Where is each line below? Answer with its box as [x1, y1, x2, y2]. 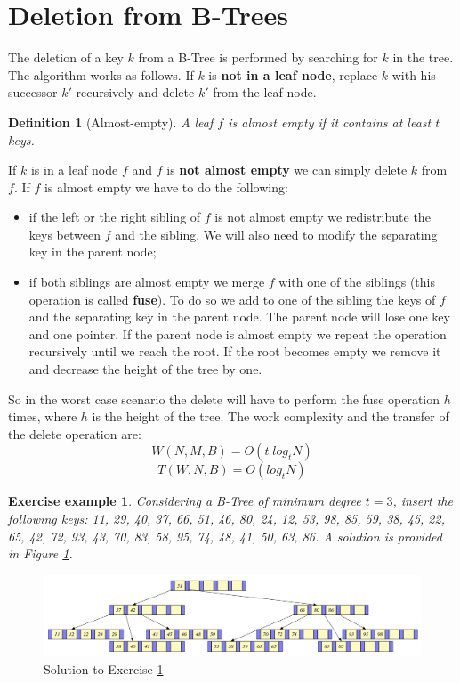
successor [8, 83, 58, 102]
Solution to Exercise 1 [44, 659, 164, 678]
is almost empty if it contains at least [228, 112, 432, 131]
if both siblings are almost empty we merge [28, 272, 265, 291]
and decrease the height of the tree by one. [28, 360, 262, 378]
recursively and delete [76, 83, 195, 102]
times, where [8, 407, 77, 426]
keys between [28, 224, 101, 243]
